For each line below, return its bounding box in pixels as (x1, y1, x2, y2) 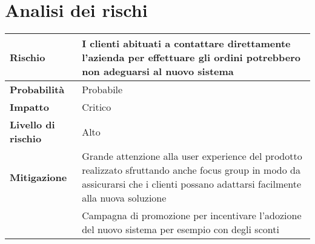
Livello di (10, 117, 55, 132)
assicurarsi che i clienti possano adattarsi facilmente (82, 177, 302, 191)
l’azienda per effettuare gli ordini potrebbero (82, 50, 301, 65)
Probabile (82, 82, 123, 97)
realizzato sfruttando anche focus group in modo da (82, 163, 300, 177)
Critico (82, 100, 111, 114)
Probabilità (10, 82, 65, 97)
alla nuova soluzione (82, 191, 167, 205)
